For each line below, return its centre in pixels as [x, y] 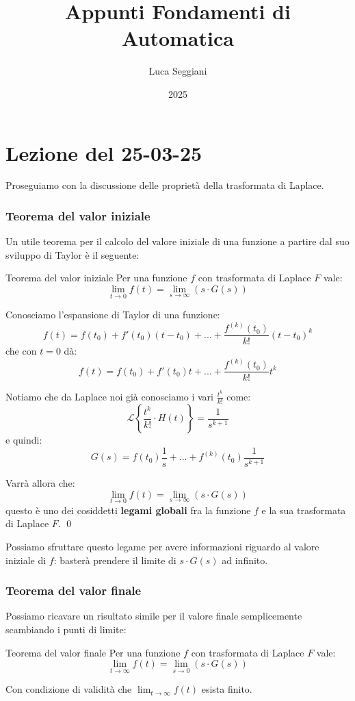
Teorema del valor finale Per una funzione [93, 652]
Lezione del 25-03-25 [104, 152]
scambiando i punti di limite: [66, 629]
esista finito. [227, 689]
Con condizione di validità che [69, 689]
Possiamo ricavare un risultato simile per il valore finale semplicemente [154, 616]
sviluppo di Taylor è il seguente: [73, 254]
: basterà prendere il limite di [115, 560]
